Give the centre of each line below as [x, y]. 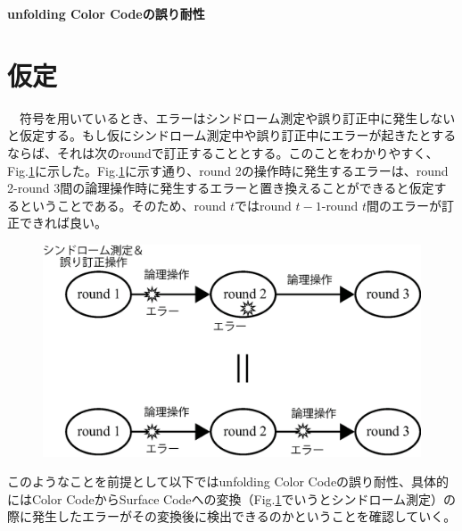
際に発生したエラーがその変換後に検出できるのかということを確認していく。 [232, 516]
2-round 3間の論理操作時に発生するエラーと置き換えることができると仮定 [221, 188]
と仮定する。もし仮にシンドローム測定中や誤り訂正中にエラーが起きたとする [232, 135]
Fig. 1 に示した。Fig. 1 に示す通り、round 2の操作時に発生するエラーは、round [228, 170]
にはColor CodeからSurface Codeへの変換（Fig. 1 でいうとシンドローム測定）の [232, 498]
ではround [263, 205]
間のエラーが [404, 205]
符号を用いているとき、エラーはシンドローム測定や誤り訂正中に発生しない [237, 117]
